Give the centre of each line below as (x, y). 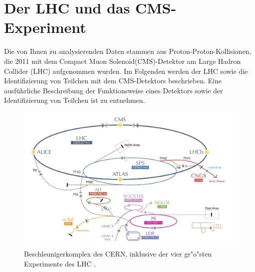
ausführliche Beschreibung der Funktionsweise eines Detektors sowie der (114, 90)
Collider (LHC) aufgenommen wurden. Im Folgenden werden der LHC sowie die (126, 71)
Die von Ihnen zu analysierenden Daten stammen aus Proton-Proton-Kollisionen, (128, 51)
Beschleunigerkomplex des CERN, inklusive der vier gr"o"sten (118, 254)
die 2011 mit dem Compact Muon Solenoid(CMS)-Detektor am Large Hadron (123, 61)
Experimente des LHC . (60, 263)
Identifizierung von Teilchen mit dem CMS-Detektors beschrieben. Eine (113, 81)
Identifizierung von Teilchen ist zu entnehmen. (74, 100)
